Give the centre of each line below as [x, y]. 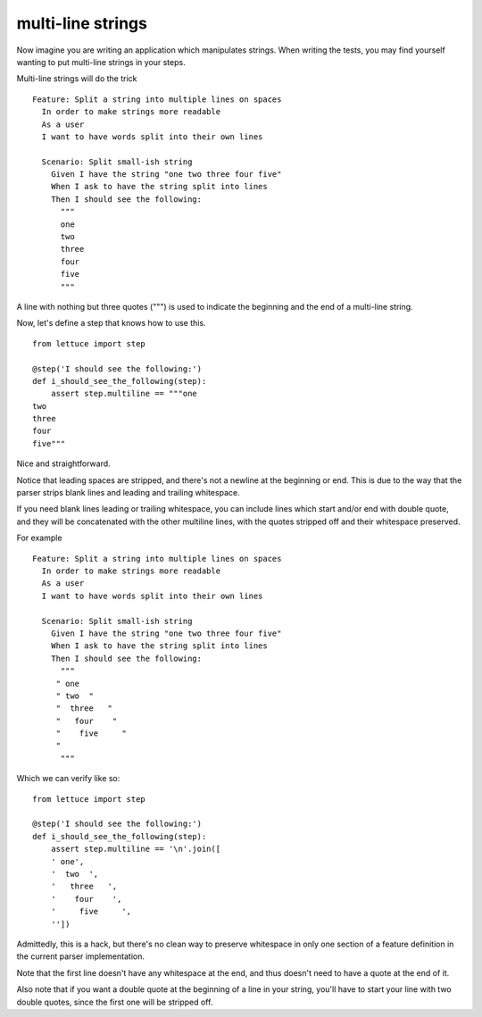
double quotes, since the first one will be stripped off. [115, 1002]
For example [39, 538]
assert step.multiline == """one [124, 394]
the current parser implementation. [80, 956]
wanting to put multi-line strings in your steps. [101, 62]
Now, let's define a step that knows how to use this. [111, 323]
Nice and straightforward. [63, 463]
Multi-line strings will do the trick [77, 79]
